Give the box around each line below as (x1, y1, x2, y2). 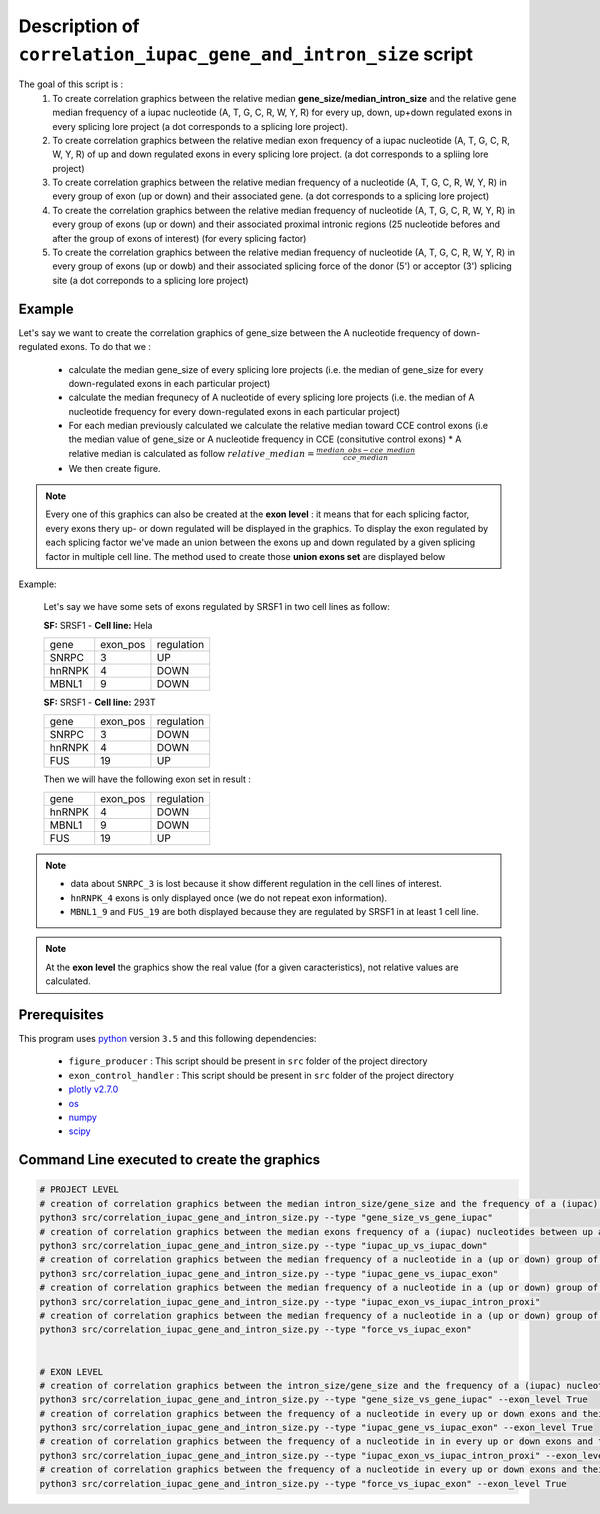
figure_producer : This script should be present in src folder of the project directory (68, 1055, 428, 1067)
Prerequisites (18, 1006, 104, 1023)
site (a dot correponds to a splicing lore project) (52, 274, 249, 286)
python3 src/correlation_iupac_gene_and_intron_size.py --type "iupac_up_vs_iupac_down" (39, 1240, 489, 1251)
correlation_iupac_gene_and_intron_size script (18, 43, 474, 65)
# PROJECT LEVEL (39, 1184, 120, 1195)
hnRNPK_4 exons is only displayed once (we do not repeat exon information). (70, 891, 388, 904)
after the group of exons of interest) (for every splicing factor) (52, 232, 307, 244)
